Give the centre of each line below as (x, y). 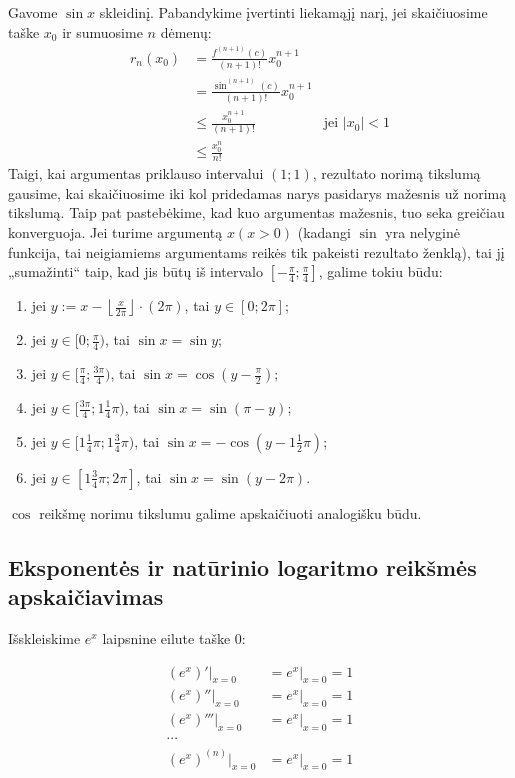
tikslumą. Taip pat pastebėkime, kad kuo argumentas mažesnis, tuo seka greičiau (256, 212)
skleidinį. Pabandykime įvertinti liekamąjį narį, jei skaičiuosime (293, 12)
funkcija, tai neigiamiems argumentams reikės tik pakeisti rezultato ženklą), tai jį (256, 251)
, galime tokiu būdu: (380, 271)
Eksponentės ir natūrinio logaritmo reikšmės (242, 566)
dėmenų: (186, 31)
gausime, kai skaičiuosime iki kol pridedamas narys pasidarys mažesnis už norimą (257, 192)
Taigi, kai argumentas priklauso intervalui (136, 173)
